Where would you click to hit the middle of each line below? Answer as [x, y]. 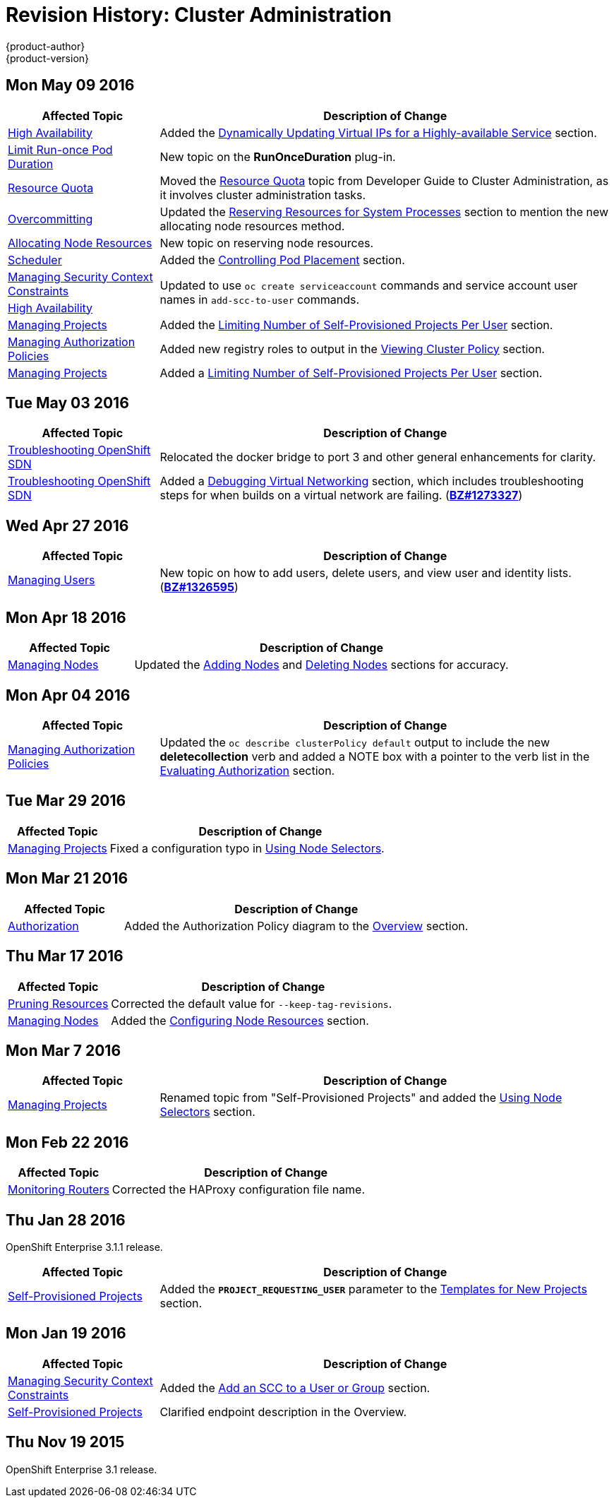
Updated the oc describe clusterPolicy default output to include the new [355, 742]
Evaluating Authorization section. [247, 770]
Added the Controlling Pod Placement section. [282, 260]
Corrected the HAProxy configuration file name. [239, 1190]
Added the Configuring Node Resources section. [240, 1020]
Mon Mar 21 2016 [67, 879]
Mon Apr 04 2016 [68, 695]
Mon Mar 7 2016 [64, 1050]
